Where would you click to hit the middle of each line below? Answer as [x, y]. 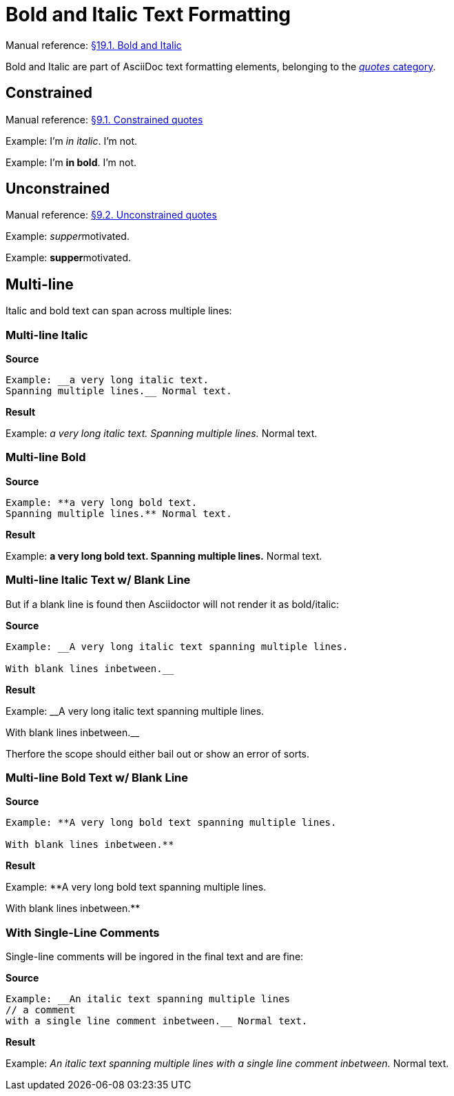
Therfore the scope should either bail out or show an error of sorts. [158, 753]
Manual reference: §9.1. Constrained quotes [104, 119]
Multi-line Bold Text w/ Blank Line [97, 777]
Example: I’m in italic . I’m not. [72, 141]
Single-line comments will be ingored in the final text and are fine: [155, 957]
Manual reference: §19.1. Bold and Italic [94, 45]
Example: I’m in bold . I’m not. [71, 162]
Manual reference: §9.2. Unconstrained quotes [111, 215]
